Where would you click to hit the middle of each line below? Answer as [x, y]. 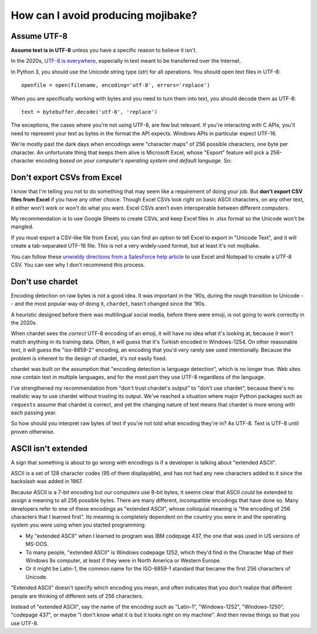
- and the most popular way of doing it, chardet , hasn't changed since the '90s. [108, 304]
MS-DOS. [37, 544]
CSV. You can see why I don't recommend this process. [78, 265]
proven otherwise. [33, 431]
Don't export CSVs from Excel [66, 177]
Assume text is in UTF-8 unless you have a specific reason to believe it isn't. [104, 50]
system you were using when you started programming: [78, 525]
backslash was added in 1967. [47, 481]
